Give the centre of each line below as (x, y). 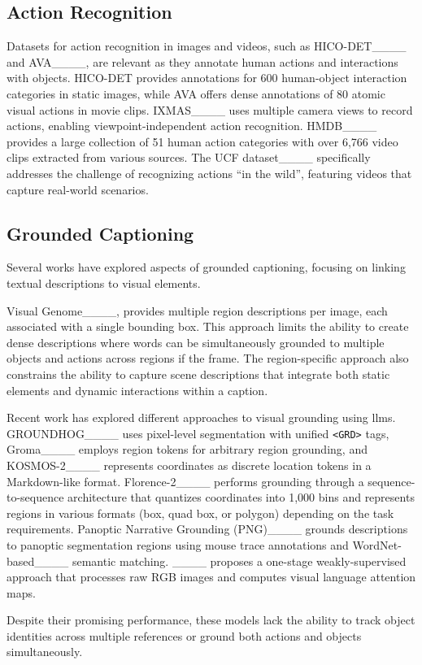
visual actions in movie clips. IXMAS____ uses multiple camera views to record (210, 109)
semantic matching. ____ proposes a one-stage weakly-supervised (239, 561)
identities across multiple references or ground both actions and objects (184, 635)
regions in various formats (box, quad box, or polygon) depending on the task (200, 513)
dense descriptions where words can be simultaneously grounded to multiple (196, 342)
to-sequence (35, 497)
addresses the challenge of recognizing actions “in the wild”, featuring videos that (209, 173)
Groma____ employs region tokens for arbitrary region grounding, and (187, 449)
